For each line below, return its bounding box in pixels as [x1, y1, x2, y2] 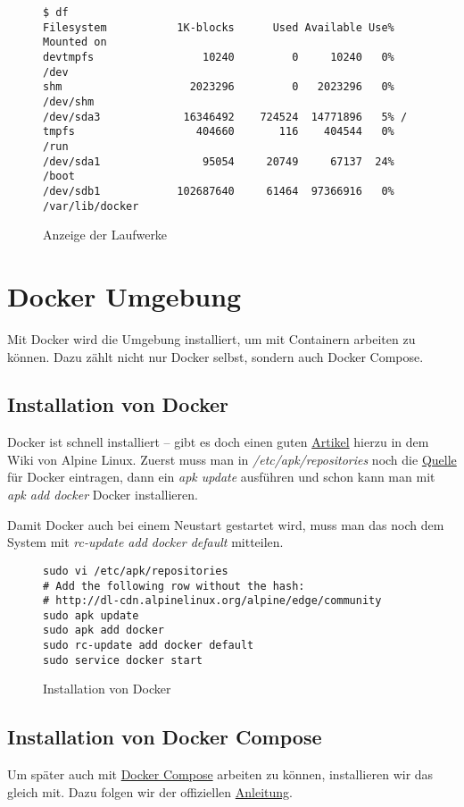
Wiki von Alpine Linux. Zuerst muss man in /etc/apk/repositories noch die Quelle [7, 450, 457, 468]
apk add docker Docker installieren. [7, 485, 198, 504]
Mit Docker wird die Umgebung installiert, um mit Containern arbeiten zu [7, 329, 416, 348]
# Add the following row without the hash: [43, 579, 305, 593]
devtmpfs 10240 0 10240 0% [43, 50, 394, 63]
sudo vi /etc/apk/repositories [43, 564, 228, 577]
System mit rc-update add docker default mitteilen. [7, 533, 284, 551]
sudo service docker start [43, 653, 203, 667]
